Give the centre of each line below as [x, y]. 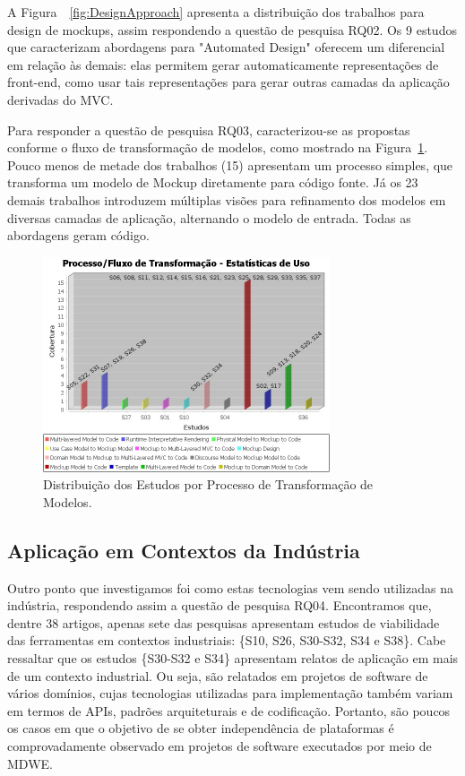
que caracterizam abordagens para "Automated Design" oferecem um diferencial [226, 47]
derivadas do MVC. [60, 99]
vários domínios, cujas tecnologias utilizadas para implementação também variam [230, 693]
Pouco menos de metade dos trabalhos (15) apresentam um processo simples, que [230, 164]
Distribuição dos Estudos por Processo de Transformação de [208, 484]
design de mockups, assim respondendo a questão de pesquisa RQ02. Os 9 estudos [232, 29]
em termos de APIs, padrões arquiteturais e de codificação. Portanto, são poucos [229, 710]
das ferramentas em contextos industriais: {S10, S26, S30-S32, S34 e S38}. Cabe [227, 640]
